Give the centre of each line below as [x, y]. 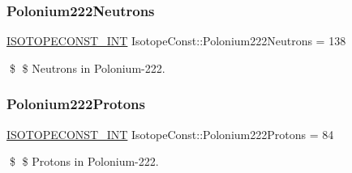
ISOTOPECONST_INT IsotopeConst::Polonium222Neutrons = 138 [176, 41]
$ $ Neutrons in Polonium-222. [87, 68]
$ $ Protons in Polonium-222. [84, 161]
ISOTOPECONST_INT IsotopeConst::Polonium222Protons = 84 [170, 134]
